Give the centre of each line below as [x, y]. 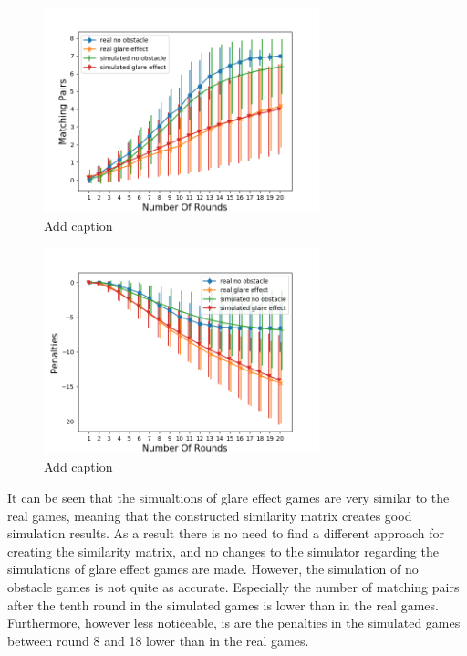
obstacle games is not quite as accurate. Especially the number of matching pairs [233, 586]
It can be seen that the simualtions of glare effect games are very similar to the [228, 497]
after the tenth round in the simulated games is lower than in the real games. [223, 604]
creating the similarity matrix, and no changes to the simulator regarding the [223, 551]
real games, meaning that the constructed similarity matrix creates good [210, 515]
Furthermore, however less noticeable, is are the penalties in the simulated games [234, 623]
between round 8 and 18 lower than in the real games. [158, 640]
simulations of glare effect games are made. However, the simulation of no [213, 569]
